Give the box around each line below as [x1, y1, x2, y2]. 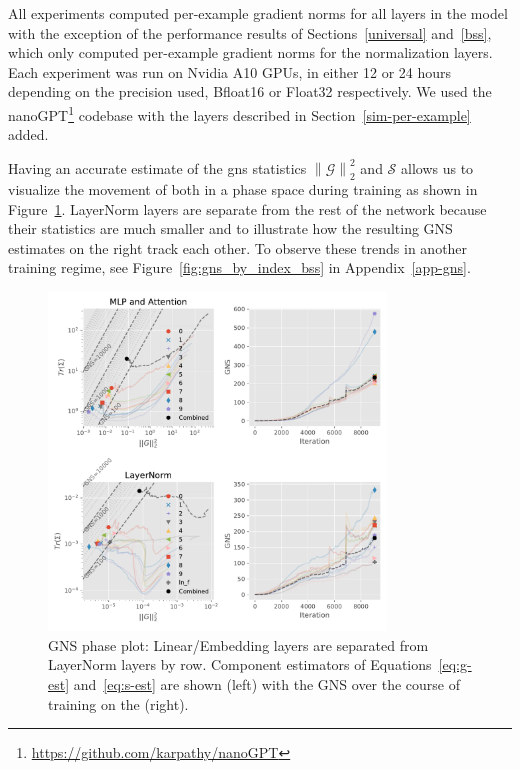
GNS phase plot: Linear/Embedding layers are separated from [48, 634, 429, 655]
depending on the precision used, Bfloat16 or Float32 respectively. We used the [8, 81, 492, 102]
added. [8, 124, 49, 145]
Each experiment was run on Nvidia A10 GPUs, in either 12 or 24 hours [8, 61, 452, 82]
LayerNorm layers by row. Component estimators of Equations [48, 654, 432, 675]
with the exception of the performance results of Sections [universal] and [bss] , [8, 22, 492, 43]
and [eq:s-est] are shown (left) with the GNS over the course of [73, 674, 461, 695]
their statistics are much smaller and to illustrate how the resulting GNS [8, 218, 453, 239]
